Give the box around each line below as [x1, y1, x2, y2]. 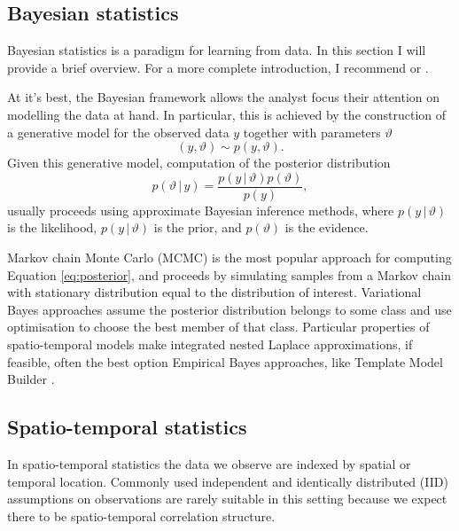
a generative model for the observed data [7, 122, 229, 141]
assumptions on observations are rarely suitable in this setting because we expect [7, 489, 447, 508]
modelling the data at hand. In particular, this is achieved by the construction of [7, 105, 447, 123]
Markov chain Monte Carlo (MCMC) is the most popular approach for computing [7, 248, 452, 267]
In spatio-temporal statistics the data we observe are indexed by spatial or [7, 454, 411, 472]
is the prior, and [153, 218, 242, 237]
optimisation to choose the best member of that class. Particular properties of [7, 317, 430, 336]
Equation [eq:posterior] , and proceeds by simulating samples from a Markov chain [7, 265, 451, 284]
